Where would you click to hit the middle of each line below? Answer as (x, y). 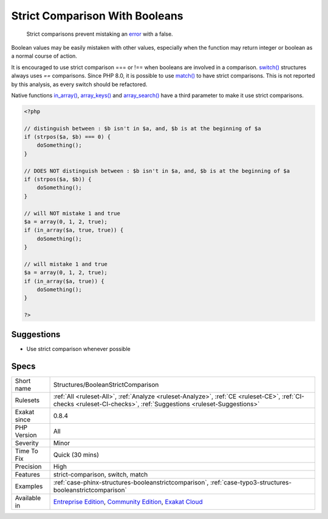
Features (28, 474)
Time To (27, 450)
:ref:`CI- (293, 396)
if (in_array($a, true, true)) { (74, 230)
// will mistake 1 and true (66, 264)
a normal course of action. (44, 56)
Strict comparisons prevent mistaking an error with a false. (100, 34)
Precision (28, 466)
